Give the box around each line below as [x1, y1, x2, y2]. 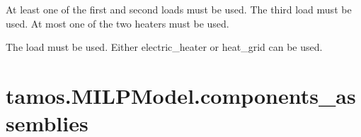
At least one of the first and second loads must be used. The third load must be [6, 2, 352, 16]
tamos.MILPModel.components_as [6, 81, 356, 109]
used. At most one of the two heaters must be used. [6, 16, 229, 30]
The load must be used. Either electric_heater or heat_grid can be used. [6, 40, 323, 54]
